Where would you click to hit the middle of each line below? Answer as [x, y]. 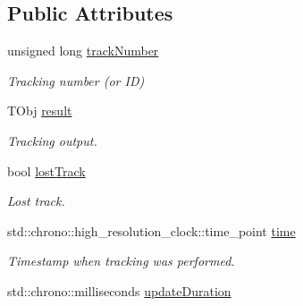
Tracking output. [52, 140]
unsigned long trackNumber [83, 51]
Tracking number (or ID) [76, 80]
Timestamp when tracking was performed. [121, 261]
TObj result [40, 110]
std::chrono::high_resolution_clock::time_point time [151, 230]
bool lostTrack [46, 170]
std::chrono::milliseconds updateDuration [119, 290]
